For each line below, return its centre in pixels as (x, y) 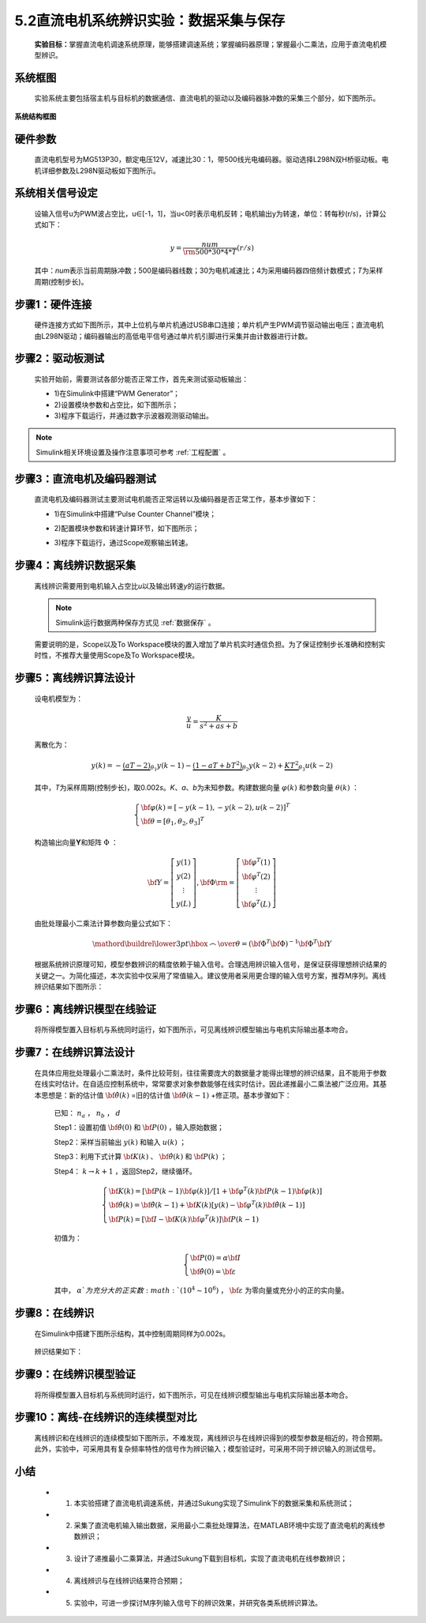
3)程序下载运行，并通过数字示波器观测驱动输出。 (133, 416)
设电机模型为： (58, 699)
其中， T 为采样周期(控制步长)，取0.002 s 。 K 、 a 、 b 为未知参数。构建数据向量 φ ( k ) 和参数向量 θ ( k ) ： (196, 787)
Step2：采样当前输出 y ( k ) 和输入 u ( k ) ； (120, 1142)
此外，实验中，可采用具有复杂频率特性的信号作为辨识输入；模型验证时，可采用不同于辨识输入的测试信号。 (207, 1449)
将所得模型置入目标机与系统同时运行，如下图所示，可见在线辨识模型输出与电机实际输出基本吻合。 (193, 1395)
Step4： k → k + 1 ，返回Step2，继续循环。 (125, 1171)
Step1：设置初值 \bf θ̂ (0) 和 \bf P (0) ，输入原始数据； (139, 1128)
